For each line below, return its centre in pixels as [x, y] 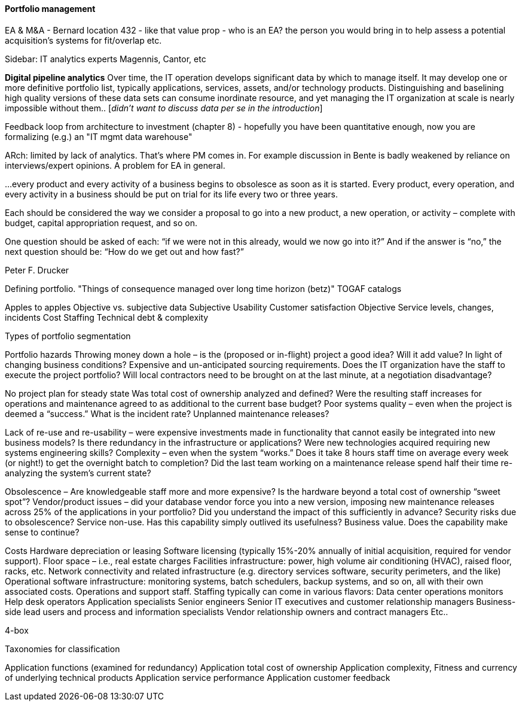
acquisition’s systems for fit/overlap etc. [83, 40]
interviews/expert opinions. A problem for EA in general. [115, 165]
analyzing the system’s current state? [78, 473]
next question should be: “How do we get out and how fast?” [124, 251]
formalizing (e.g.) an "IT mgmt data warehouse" [99, 136]
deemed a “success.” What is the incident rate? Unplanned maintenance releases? [167, 413]
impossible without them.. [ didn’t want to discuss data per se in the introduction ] [164, 108]
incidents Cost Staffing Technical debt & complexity [107, 317]
